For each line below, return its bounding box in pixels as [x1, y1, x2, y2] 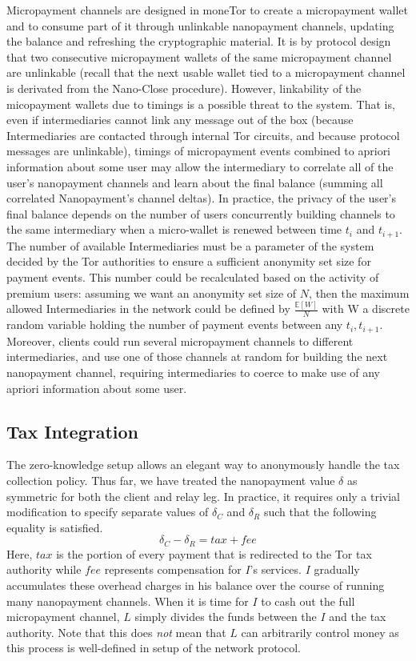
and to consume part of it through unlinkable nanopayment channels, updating [6, 17, 394, 34]
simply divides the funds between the [134, 608, 317, 625]
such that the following [263, 503, 377, 520]
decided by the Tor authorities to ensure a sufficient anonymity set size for [6, 253, 371, 270]
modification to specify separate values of [6, 503, 209, 520]
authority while [6, 561, 82, 578]
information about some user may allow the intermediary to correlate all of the [6, 158, 394, 174]
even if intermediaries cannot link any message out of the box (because [6, 111, 354, 128]
